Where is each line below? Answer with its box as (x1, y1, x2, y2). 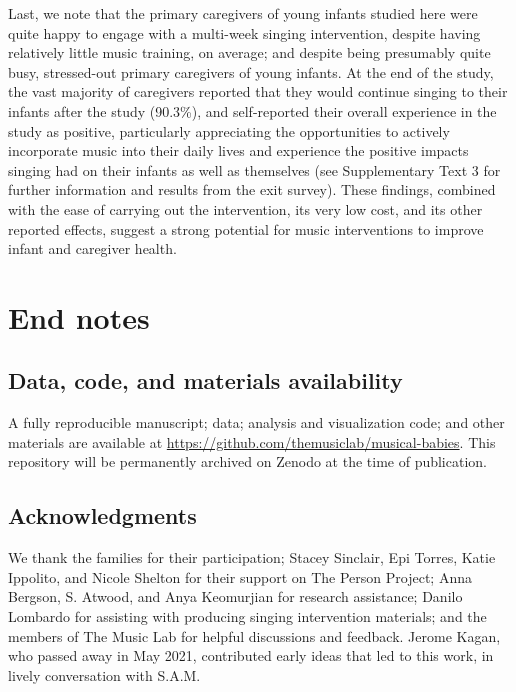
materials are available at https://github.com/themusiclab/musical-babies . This (8, 431, 496, 452)
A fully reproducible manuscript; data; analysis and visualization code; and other (8, 412, 505, 433)
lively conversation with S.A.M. (8, 664, 201, 685)
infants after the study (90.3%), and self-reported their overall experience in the (8, 100, 497, 121)
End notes (8, 296, 150, 337)
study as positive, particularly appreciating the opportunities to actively (8, 120, 450, 141)
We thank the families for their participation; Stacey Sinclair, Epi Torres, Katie (8, 547, 496, 568)
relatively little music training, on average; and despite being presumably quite (8, 42, 491, 63)
